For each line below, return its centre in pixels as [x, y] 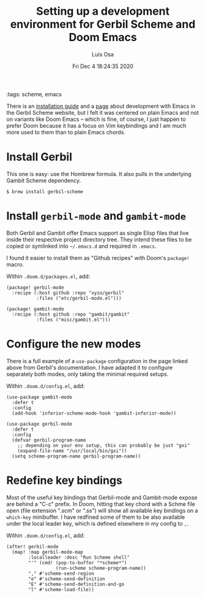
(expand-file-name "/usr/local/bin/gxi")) [72, 451]
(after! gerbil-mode [33, 546]
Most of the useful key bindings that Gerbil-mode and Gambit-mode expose [102, 497]
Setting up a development [103, 11]
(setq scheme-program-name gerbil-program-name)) [76, 456]
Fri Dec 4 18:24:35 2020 [103, 66]
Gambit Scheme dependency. [44, 180]
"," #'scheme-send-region [61, 573]
